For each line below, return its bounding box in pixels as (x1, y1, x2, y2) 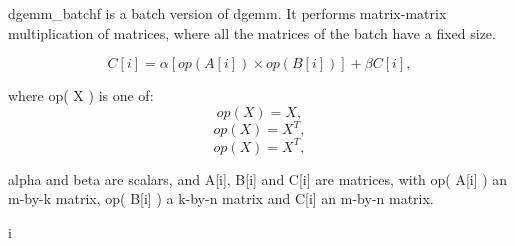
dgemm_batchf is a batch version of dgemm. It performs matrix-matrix (8, 3, 447, 23)
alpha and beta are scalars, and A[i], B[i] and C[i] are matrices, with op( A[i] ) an (8, 168, 508, 189)
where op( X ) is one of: (8, 85, 154, 106)
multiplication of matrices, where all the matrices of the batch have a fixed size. (8, 22, 496, 43)
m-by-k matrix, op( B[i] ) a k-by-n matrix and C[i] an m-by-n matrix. (8, 188, 434, 209)
